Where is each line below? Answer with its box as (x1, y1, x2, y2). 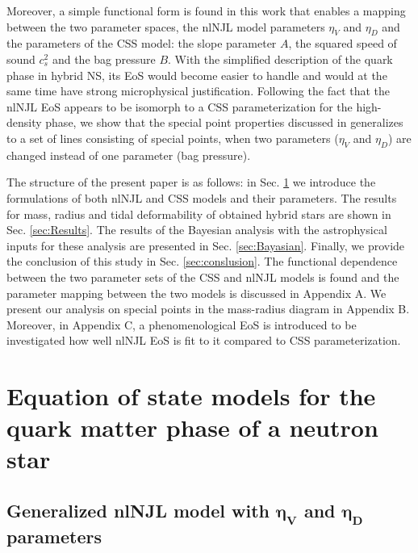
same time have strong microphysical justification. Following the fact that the (6, 82, 391, 99)
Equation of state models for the (6, 379, 376, 413)
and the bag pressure (52, 50, 156, 67)
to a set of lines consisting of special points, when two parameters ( (6, 129, 339, 146)
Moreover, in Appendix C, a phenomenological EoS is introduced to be (6, 316, 357, 333)
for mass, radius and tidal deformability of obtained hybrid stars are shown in (6, 205, 391, 222)
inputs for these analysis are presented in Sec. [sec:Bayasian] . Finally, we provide (6, 237, 405, 253)
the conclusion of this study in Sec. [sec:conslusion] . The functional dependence (6, 253, 398, 270)
